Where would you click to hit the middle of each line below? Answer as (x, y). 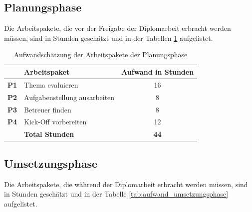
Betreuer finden (48, 109)
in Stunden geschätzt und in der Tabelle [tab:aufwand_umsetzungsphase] (116, 194)
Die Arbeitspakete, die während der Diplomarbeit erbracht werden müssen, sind (126, 184)
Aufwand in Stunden (158, 71)
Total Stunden (49, 134)
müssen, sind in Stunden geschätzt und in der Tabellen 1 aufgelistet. (109, 38)
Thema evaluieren (51, 84)
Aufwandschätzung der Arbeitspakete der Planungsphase (101, 54)
